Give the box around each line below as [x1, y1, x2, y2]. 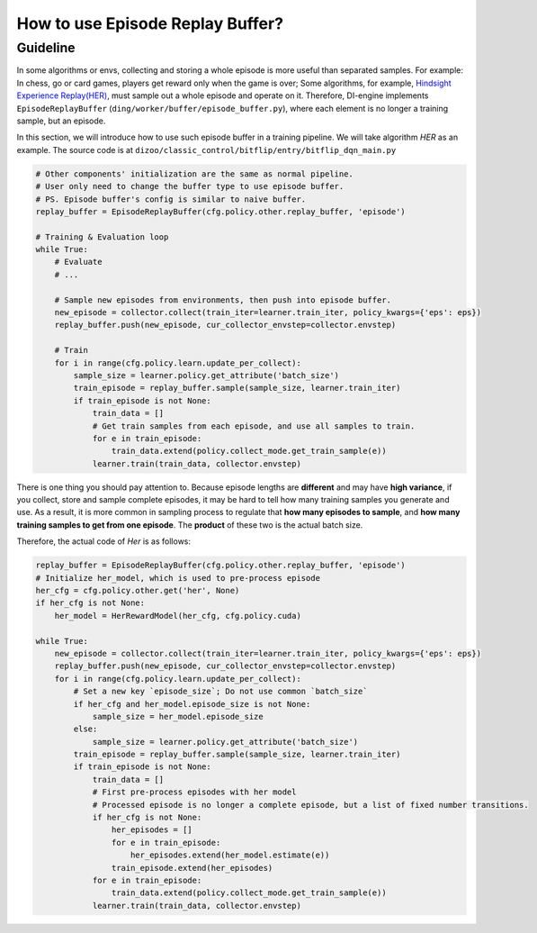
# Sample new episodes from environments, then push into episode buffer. [54, 294, 391, 305]
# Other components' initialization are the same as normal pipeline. [35, 168, 354, 179]
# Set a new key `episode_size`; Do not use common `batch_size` [73, 686, 368, 697]
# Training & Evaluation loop [35, 231, 169, 242]
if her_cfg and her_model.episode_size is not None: [73, 699, 311, 709]
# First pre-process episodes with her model [92, 787, 297, 797]
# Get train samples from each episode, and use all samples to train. [92, 421, 416, 431]
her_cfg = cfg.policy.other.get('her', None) [35, 585, 240, 596]
